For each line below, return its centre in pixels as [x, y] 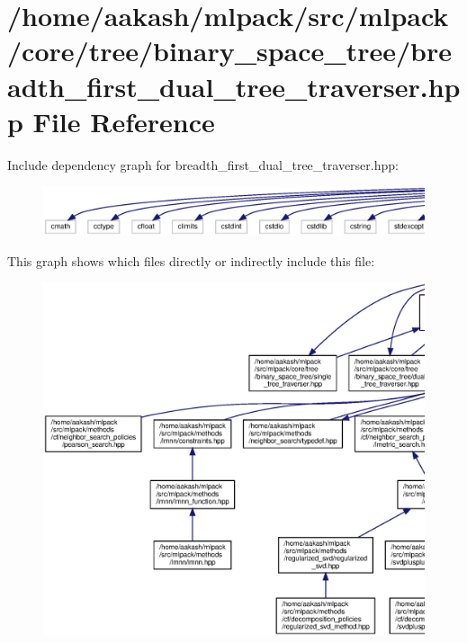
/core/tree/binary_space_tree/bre [229, 51]
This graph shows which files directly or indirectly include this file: [191, 260]
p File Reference [111, 121]
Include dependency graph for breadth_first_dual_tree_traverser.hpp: [203, 164]
